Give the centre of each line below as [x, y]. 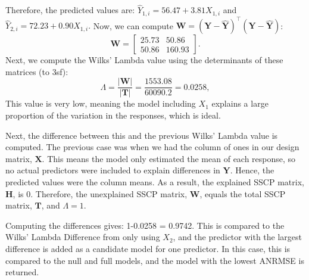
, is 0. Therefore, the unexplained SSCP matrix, [100, 193]
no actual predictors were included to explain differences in [113, 170]
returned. [22, 272]
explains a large [240, 103]
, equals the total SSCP [243, 193]
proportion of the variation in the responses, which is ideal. [113, 115]
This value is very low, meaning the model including [101, 103]
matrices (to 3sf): [37, 71]
